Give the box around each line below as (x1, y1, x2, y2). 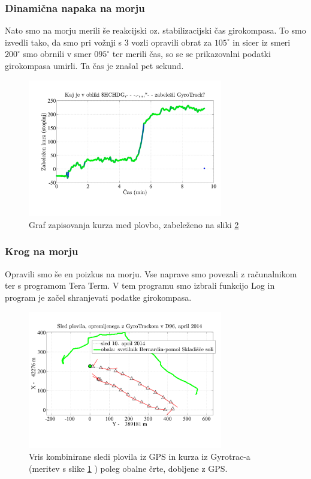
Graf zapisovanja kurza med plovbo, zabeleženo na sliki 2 (29, 218, 239, 230)
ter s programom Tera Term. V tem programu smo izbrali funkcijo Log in (5, 279, 275, 292)
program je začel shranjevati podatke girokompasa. (5, 291, 192, 303)
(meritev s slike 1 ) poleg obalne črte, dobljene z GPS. (29, 462, 228, 474)
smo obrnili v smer (23, 47, 92, 60)
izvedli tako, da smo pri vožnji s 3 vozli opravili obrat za (5, 35, 212, 48)
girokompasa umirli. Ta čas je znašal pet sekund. (5, 59, 184, 71)
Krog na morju (5, 244, 78, 259)
